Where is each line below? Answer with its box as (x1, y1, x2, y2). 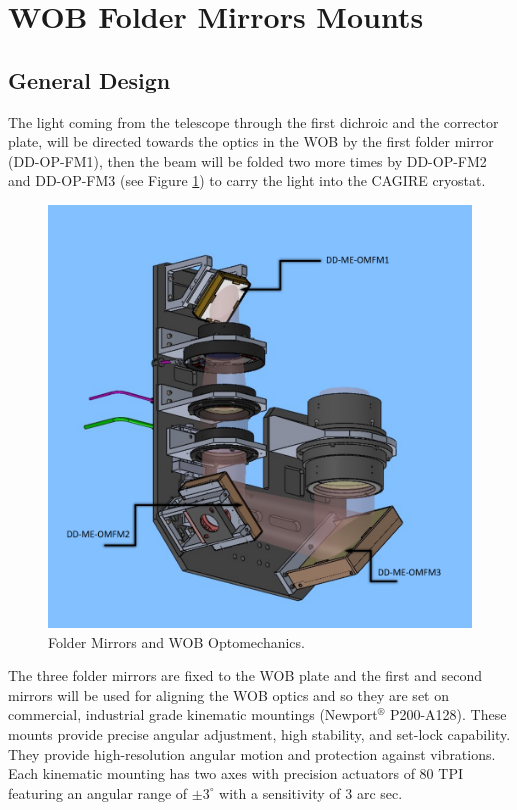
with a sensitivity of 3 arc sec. (219, 782, 403, 803)
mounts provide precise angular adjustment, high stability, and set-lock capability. (8, 724, 511, 745)
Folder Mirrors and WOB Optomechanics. (48, 631, 305, 652)
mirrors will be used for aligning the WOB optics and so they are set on (8, 684, 449, 705)
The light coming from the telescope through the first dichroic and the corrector (8, 111, 499, 132)
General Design (8, 64, 171, 95)
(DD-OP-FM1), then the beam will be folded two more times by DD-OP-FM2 (8, 150, 487, 171)
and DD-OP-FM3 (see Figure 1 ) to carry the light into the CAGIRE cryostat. (8, 170, 486, 191)
